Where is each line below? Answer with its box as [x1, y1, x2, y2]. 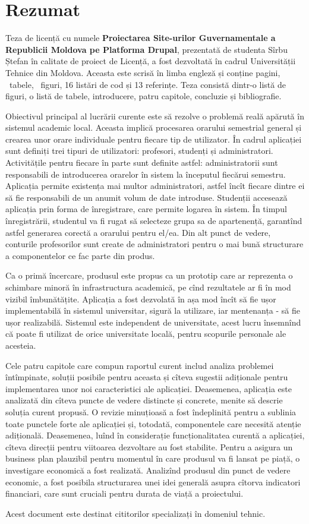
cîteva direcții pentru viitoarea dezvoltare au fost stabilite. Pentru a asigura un [5, 440, 293, 453]
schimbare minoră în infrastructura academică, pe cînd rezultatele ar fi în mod [5, 281, 291, 293]
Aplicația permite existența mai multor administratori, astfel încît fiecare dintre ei [5, 179, 305, 192]
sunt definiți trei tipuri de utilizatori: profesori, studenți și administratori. [5, 144, 273, 157]
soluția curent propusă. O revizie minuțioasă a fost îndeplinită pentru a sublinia [5, 405, 297, 418]
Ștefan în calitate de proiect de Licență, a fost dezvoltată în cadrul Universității [5, 55, 296, 67]
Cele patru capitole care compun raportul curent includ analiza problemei [5, 359, 274, 371]
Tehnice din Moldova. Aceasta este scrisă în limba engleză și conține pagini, [5, 66, 280, 78]
